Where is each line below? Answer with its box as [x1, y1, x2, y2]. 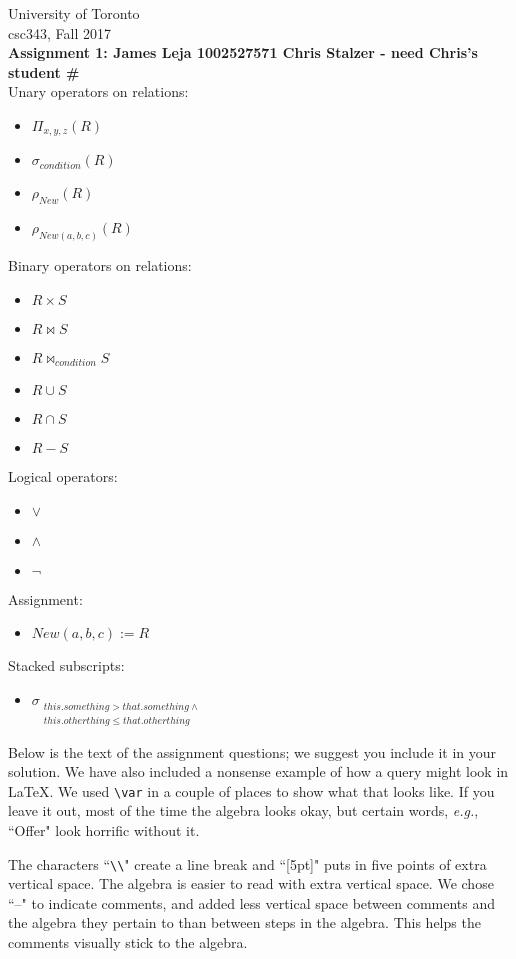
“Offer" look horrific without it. [8, 819, 200, 840]
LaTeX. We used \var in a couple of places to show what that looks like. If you [8, 780, 495, 801]
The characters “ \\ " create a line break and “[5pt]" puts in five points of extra [8, 853, 487, 874]
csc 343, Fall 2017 [8, 22, 111, 43]
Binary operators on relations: [8, 255, 192, 276]
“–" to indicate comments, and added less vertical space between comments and [8, 892, 496, 913]
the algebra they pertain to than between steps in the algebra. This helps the [8, 912, 481, 933]
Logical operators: [8, 466, 118, 487]
